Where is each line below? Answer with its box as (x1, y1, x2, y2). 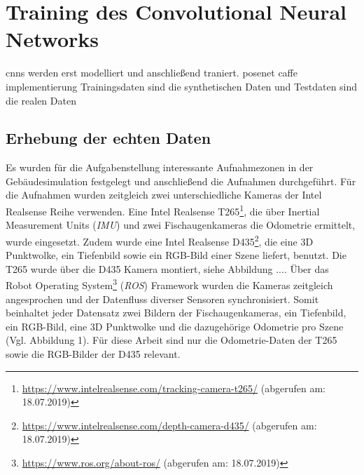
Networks (6, 25, 99, 53)
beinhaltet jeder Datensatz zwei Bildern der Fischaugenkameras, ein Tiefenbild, (6, 305, 346, 320)
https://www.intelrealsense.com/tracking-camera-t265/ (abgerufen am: (22, 380, 326, 395)
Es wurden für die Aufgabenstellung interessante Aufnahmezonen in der (6, 160, 314, 175)
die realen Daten (6, 93, 76, 107)
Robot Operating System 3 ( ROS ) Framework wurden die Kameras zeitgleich (6, 276, 333, 293)
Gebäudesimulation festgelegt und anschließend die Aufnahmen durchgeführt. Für (6, 173, 356, 188)
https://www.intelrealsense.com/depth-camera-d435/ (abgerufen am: (22, 417, 317, 432)
